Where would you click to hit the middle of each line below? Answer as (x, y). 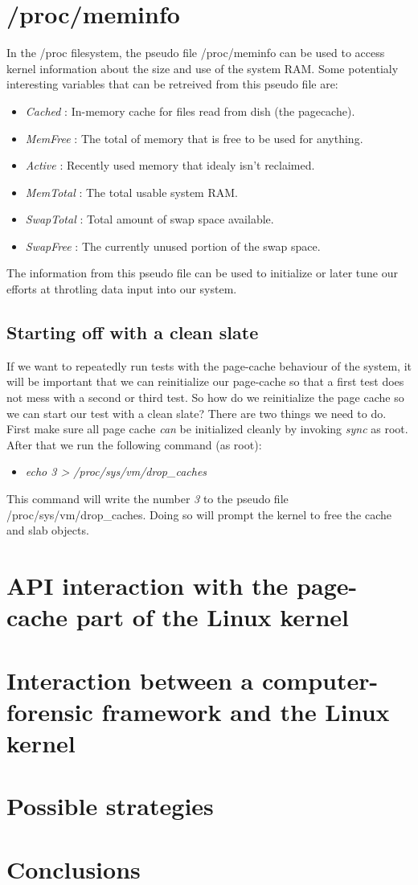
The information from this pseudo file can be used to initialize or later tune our (202, 273)
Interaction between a (130, 680)
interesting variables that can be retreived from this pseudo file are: (172, 84)
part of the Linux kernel (212, 617)
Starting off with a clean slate (133, 332)
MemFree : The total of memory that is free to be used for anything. (194, 138)
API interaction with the (148, 585)
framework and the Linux (246, 711)
